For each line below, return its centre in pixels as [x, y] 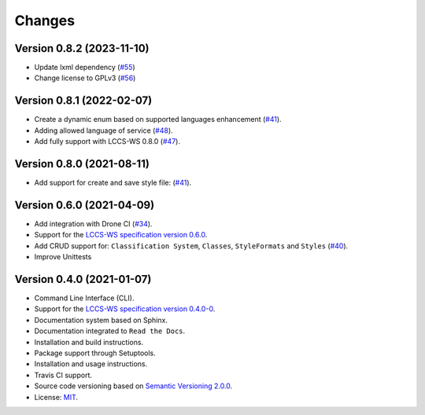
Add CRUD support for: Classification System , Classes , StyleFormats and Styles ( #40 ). [191, 246]
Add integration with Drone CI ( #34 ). [93, 223]
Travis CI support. [63, 375]
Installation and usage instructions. [91, 364]
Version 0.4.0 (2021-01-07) [83, 279]
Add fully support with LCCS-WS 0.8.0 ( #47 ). [107, 141]
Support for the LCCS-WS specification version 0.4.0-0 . [125, 309]
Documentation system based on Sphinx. [101, 320]
